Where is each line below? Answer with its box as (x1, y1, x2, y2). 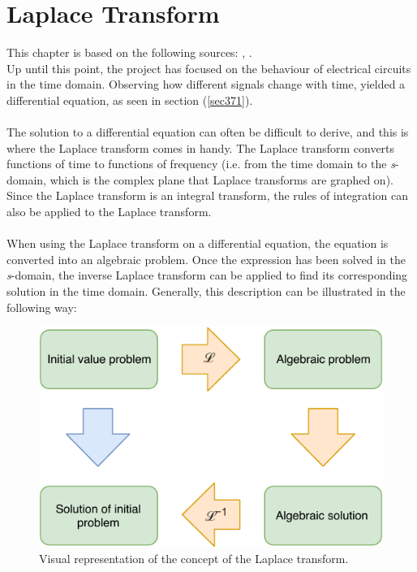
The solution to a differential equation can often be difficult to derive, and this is (6, 123, 409, 141)
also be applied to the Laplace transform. (6, 203, 212, 220)
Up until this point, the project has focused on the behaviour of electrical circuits (6, 59, 411, 76)
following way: (6, 298, 77, 315)
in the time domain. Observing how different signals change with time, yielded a (6, 76, 406, 93)
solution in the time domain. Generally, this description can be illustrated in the (6, 283, 406, 300)
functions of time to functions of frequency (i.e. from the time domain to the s (6, 155, 395, 172)
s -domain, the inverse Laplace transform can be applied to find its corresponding (6, 266, 408, 284)
